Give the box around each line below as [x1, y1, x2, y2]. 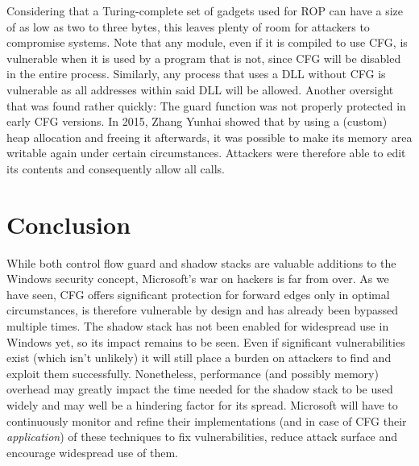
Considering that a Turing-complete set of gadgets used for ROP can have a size [6, 2, 404, 19]
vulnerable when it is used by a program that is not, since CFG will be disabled [6, 49, 401, 66]
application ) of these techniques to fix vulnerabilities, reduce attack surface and [6, 428, 398, 445]
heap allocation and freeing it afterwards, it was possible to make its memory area [6, 128, 413, 145]
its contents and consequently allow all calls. [6, 160, 225, 177]
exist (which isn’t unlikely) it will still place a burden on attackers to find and [6, 349, 392, 366]
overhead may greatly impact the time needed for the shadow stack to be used [6, 381, 393, 397]
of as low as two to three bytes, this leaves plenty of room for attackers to [6, 18, 370, 35]
